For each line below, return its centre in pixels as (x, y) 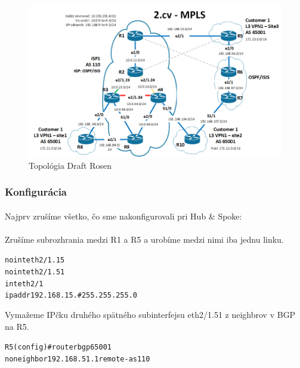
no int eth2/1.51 (35, 272)
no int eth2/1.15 (35, 260)
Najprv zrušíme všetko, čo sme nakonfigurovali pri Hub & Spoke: (123, 216)
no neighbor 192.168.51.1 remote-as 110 (78, 359)
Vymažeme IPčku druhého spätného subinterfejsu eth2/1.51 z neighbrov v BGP (150, 314)
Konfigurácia (36, 192)
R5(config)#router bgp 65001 (58, 347)
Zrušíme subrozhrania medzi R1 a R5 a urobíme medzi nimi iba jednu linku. (144, 239)
